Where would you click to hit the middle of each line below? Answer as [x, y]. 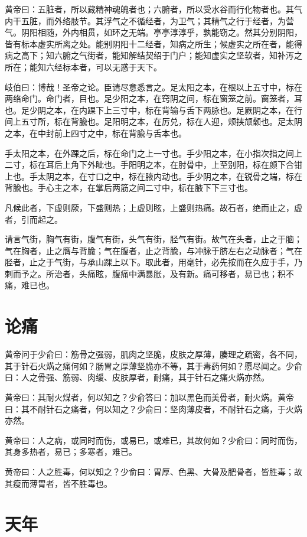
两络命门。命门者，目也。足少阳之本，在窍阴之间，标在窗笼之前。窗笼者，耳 [153, 98]
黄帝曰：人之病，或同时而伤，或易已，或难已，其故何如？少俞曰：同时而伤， [153, 440]
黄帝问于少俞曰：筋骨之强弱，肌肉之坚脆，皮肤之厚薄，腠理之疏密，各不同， [153, 354]
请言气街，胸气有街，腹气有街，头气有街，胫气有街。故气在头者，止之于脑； [153, 239]
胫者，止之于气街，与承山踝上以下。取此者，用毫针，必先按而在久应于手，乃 [153, 262]
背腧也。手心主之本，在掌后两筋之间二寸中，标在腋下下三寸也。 [129, 188]
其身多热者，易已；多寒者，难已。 [71, 452]
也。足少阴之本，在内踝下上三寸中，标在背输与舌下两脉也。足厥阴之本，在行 [153, 110]
